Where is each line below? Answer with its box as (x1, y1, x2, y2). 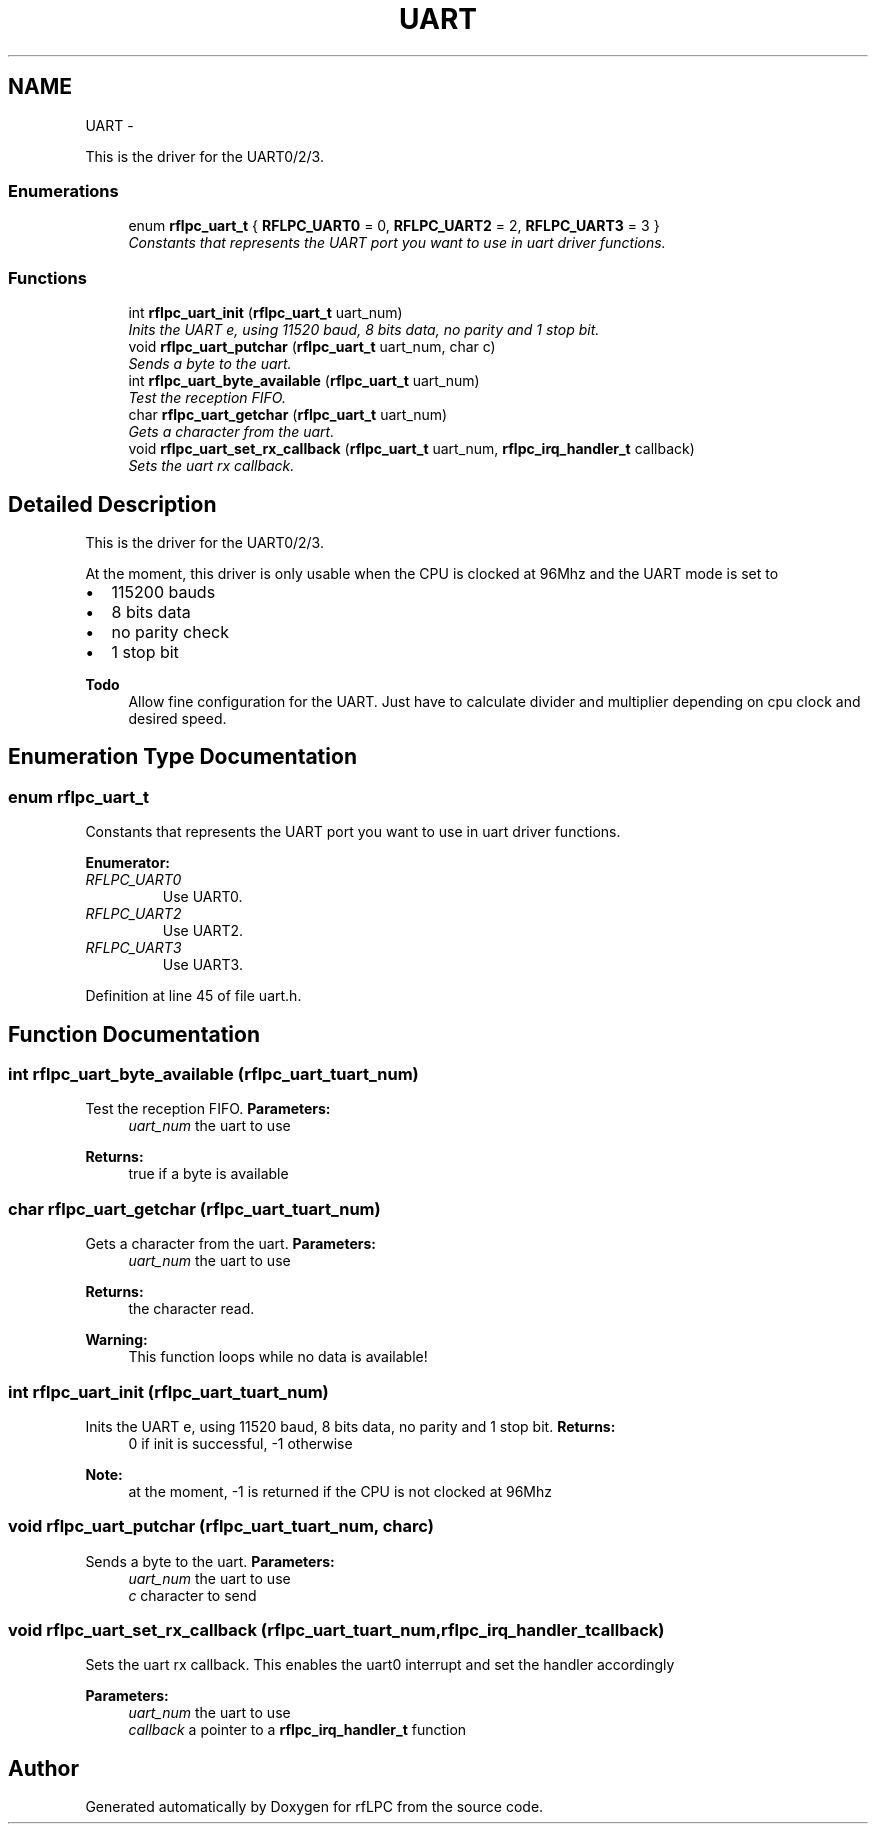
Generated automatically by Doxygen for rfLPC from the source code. (85, 1798, 544, 1816)
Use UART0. (162, 888, 243, 906)
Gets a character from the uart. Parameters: (85, 1235, 376, 1253)
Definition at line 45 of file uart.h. (85, 987, 302, 1005)
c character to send (128, 1586, 257, 1604)
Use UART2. (162, 922, 244, 940)
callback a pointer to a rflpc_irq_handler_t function (128, 1721, 467, 1739)
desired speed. (128, 709, 227, 727)
